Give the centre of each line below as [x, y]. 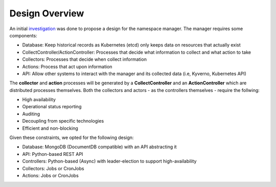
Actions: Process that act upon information [67, 66]
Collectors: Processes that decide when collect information [84, 59]
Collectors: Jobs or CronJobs [53, 168]
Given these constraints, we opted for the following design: [72, 137]
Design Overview [47, 13]
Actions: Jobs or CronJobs [50, 175]
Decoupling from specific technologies [63, 121]
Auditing [31, 114]
